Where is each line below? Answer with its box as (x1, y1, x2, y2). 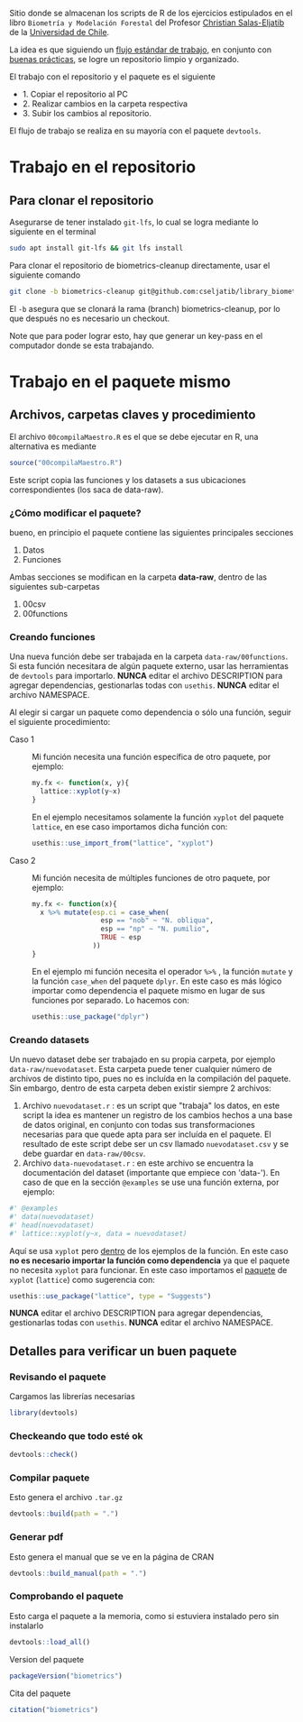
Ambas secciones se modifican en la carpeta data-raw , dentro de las (9, 572, 268, 582)
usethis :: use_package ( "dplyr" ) (32, 1012, 150, 1021)
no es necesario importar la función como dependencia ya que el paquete (9, 1255, 290, 1266)
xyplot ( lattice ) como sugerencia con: (9, 1274, 155, 1285)
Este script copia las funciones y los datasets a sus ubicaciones (9, 474, 246, 485)
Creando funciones (9, 630, 96, 643)
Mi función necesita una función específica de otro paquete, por (32, 752, 271, 763)
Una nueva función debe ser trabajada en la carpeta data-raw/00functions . (9, 651, 289, 662)
